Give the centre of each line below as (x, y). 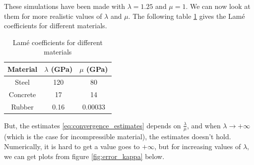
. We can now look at (218, 6)
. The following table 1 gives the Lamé (187, 16)
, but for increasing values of (198, 146)
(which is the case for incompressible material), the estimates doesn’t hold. (118, 137)
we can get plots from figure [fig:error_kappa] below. (84, 156)
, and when (204, 125)
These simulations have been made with (65, 6)
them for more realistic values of (53, 16)
